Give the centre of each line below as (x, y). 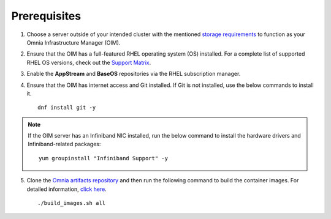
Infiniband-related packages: (64, 144)
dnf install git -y (67, 108)
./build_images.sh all (72, 203)
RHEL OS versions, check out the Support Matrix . (89, 62)
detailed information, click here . (67, 189)
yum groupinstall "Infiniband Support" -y (104, 158)
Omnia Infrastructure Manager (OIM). (74, 42)
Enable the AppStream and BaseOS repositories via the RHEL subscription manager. (134, 74)
